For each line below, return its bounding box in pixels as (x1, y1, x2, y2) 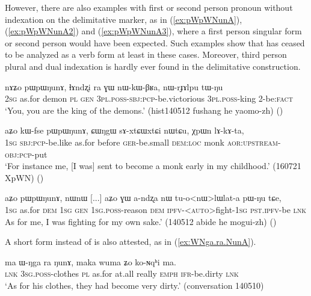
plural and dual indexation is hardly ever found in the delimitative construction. (5, 60, 301, 72)
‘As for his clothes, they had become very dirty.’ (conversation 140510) (5, 279, 264, 291)
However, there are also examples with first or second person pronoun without (5, 1, 293, 13)
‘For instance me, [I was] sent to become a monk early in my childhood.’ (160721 (5, 159, 301, 172)
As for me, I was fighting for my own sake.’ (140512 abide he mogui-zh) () (5, 215, 277, 227)
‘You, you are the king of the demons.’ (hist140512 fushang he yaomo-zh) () (5, 103, 283, 116)
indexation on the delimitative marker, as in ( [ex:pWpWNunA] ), (5, 13, 242, 25)
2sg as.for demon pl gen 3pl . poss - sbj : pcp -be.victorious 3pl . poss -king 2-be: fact (5, 92, 293, 105)
